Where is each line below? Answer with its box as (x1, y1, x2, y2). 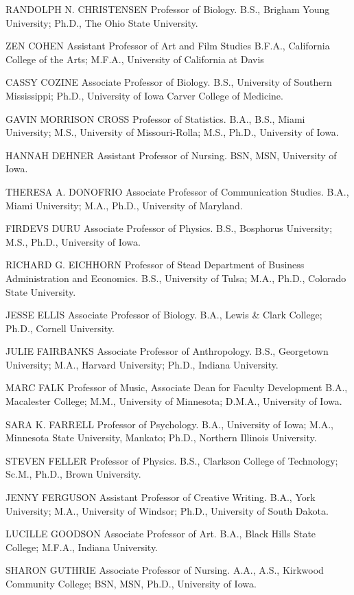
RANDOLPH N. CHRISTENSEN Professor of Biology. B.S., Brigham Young (5, 2, 330, 16)
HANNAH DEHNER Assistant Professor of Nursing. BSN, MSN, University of (5, 148, 337, 162)
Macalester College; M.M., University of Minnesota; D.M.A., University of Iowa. (5, 394, 342, 408)
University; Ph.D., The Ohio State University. (5, 15, 198, 30)
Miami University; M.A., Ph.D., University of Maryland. (5, 198, 243, 212)
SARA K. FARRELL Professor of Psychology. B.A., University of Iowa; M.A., (5, 417, 334, 431)
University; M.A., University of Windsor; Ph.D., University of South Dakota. (5, 503, 329, 517)
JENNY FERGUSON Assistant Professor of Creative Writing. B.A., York (5, 490, 316, 504)
